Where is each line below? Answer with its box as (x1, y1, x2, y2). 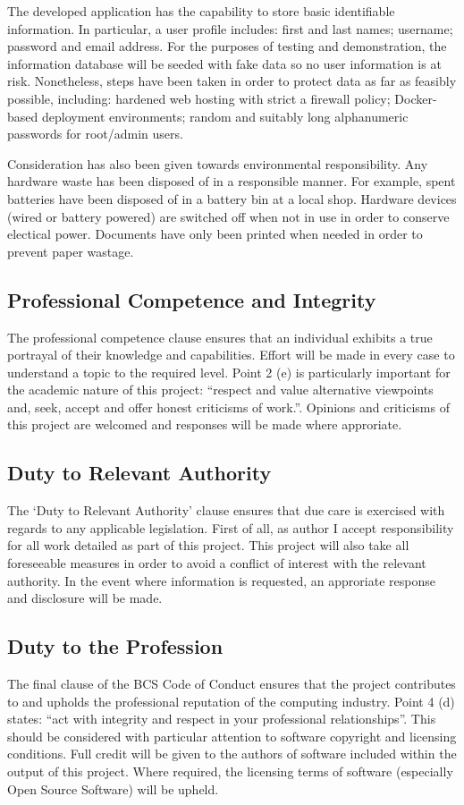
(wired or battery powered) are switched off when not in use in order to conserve (7, 207, 450, 225)
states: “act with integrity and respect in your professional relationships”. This (7, 709, 436, 728)
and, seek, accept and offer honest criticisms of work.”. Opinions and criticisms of (7, 397, 450, 416)
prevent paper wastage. (7, 241, 134, 260)
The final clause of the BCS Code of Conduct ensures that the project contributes (7, 674, 456, 693)
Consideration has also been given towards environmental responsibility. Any (7, 154, 428, 173)
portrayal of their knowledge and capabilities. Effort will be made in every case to (7, 345, 455, 364)
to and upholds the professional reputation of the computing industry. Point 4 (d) (7, 691, 455, 710)
